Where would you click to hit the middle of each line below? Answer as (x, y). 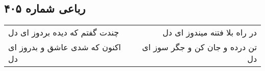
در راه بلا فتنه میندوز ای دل (209, 32)
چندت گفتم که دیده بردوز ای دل (64, 32)
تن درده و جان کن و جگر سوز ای (199, 47)
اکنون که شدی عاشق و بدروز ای (65, 47)
